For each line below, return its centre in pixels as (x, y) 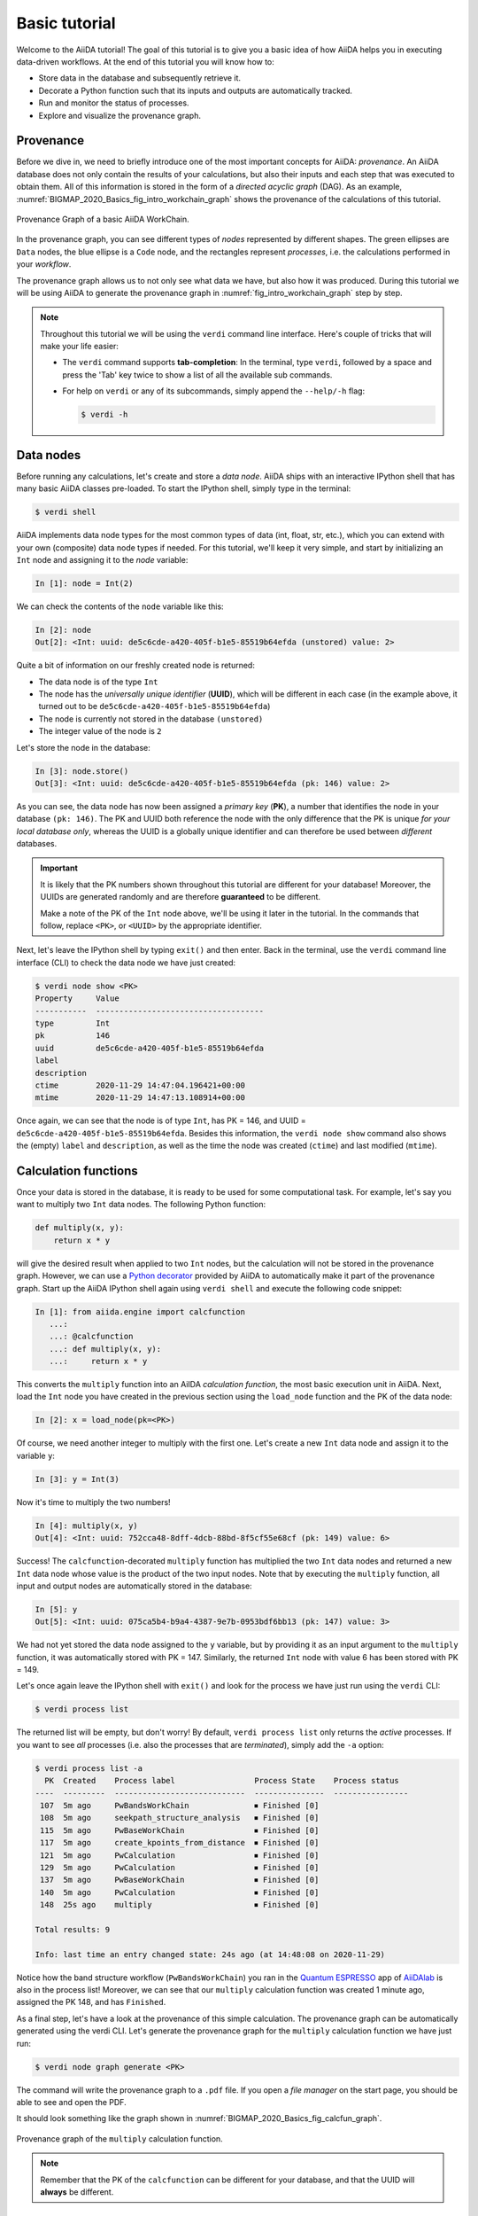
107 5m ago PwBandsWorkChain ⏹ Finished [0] (180, 1805)
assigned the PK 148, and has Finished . (91, 2002)
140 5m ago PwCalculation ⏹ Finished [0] (180, 1892)
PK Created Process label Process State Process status (222, 1781)
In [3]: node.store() (82, 771)
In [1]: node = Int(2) (84, 583)
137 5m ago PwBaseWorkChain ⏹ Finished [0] (180, 1880)
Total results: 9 (73, 1929)
